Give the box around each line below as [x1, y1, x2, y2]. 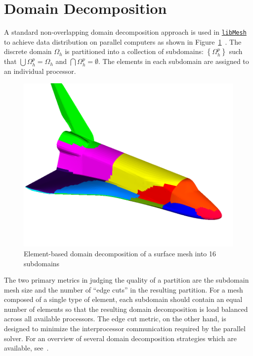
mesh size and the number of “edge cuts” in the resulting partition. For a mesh [4, 284, 243, 295]
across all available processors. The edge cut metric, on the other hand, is [4, 313, 226, 324]
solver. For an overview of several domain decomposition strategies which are [4, 333, 237, 343]
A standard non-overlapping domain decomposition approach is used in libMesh [4, 27, 247, 37]
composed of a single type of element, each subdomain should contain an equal [4, 294, 243, 304]
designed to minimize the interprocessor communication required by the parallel [4, 323, 246, 334]
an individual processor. [4, 65, 76, 76]
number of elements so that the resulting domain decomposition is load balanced [4, 303, 248, 314]
